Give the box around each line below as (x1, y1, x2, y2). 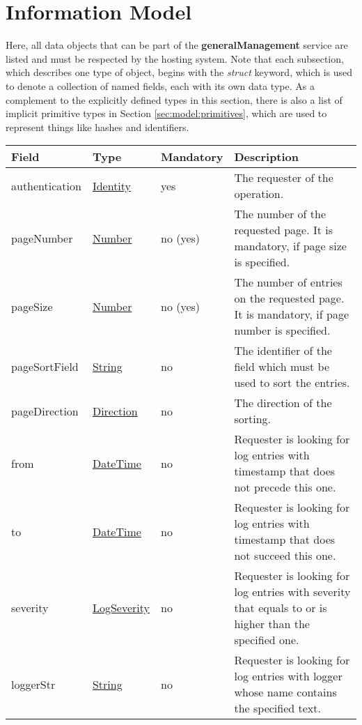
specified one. (234, 632, 299, 648)
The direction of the (234, 395, 332, 411)
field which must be (234, 358, 329, 375)
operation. (234, 185, 284, 202)
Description (234, 148, 299, 165)
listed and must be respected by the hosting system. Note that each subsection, (6, 51, 344, 66)
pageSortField (11, 358, 79, 375)
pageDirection (11, 402, 79, 419)
